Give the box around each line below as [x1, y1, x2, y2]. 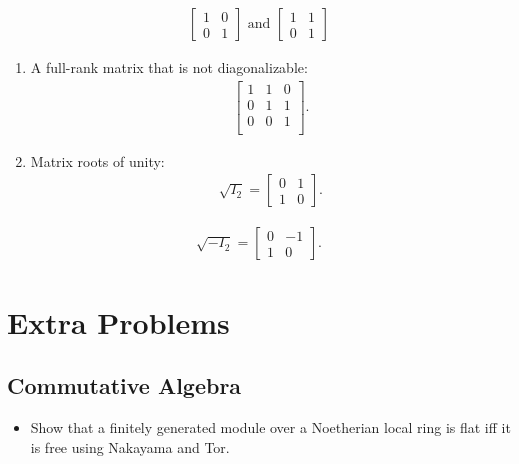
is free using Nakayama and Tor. [30, 436, 230, 457]
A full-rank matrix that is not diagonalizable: [30, 57, 308, 78]
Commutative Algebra [7, 370, 242, 401]
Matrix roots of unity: [30, 150, 165, 171]
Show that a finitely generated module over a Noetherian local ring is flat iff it [30, 417, 511, 438]
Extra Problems [7, 301, 230, 342]
